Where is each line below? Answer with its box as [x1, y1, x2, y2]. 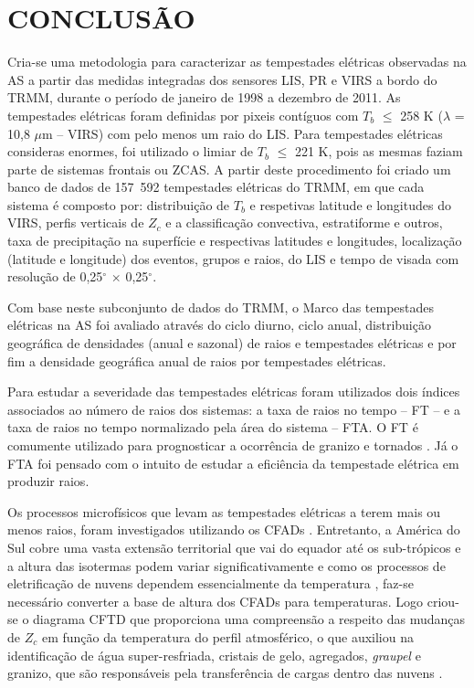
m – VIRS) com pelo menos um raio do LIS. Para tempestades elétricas [42, 123, 443, 143]
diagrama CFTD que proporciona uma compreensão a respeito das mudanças [33, 609, 466, 629]
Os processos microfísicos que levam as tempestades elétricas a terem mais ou [7, 502, 441, 521]
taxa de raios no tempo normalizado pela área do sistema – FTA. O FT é [7, 418, 418, 437]
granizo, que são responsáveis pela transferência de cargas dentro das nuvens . [7, 663, 443, 683]
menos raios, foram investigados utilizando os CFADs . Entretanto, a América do [7, 520, 460, 539]
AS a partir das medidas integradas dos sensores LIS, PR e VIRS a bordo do [7, 69, 437, 89]
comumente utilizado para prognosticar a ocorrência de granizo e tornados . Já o [7, 436, 458, 454]
